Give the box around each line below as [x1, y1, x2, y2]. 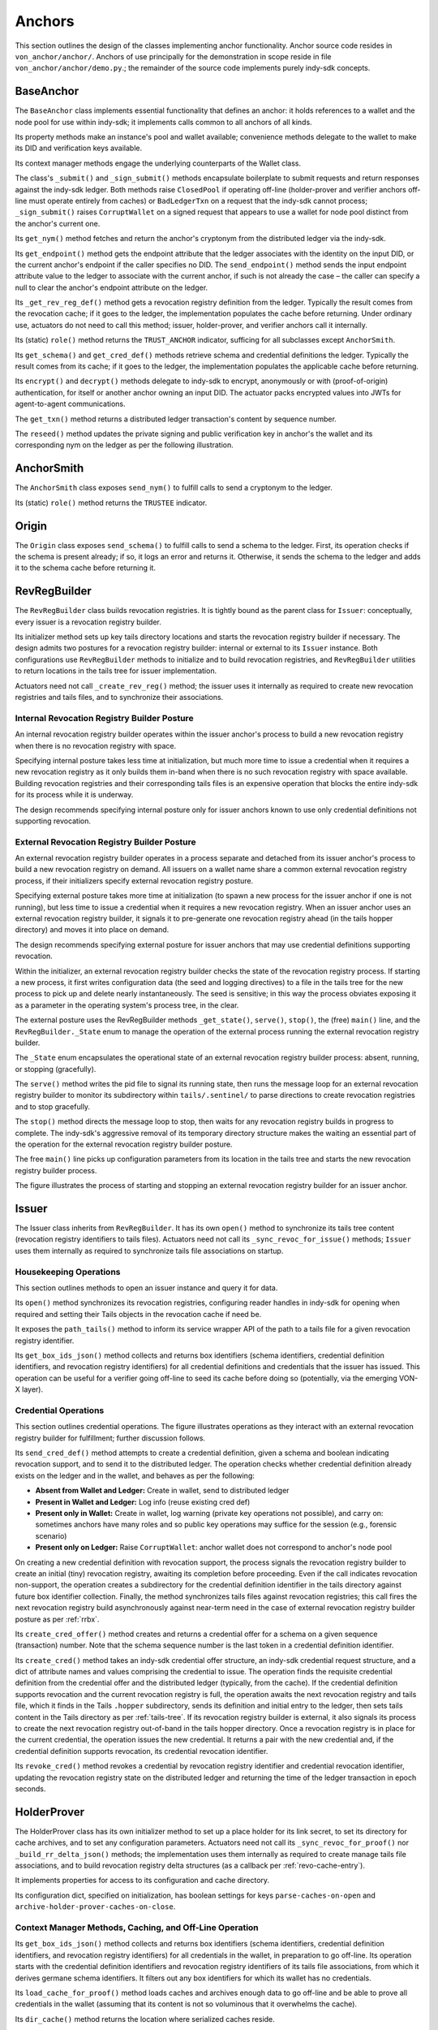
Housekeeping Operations [15, 1266, 121, 1277]
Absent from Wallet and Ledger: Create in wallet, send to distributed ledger [35, 1486, 290, 1496]
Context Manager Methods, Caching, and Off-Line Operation [15, 1922, 259, 1933]
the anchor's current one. [15, 218, 101, 228]
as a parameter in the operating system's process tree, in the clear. [15, 1000, 239, 1010]
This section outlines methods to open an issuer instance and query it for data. [15, 1283, 278, 1293]
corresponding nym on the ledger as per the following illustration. [15, 440, 234, 450]
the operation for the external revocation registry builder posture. [15, 1139, 233, 1149]
